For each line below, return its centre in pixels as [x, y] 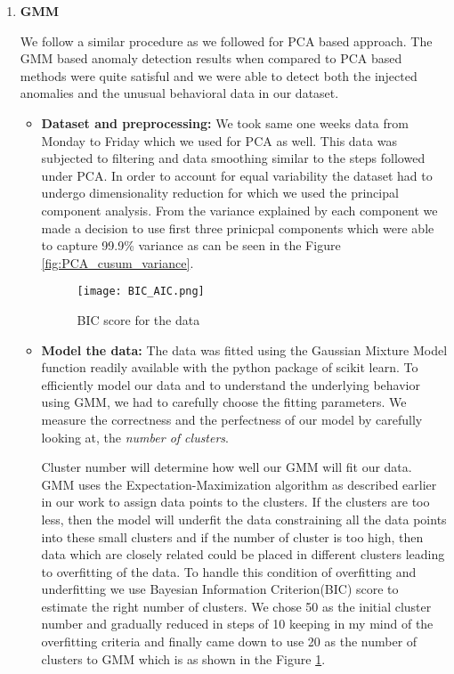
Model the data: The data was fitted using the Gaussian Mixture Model [244, 349]
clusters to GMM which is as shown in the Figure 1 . [183, 658]
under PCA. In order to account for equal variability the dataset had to [237, 175]
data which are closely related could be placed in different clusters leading [243, 554]
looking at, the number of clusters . [135, 437]
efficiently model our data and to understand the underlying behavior [231, 384]
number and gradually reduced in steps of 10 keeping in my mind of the [237, 624]
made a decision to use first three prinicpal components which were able [238, 227]
